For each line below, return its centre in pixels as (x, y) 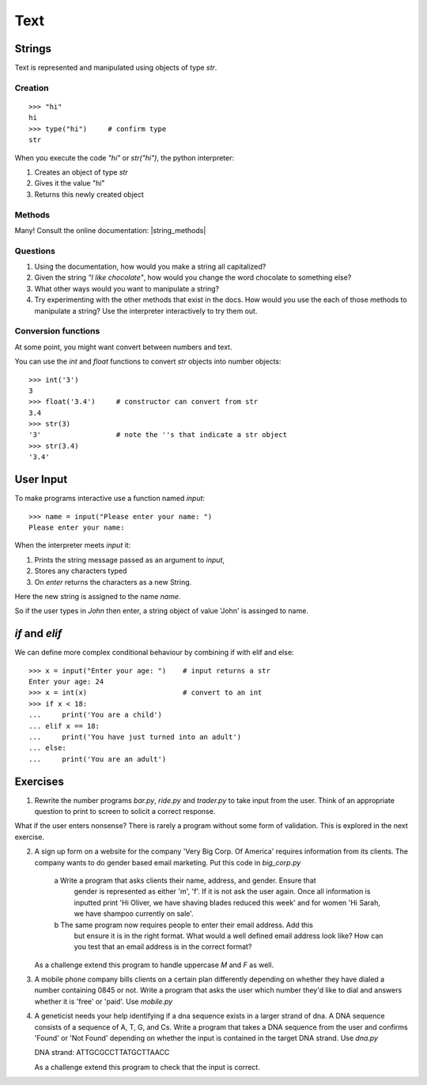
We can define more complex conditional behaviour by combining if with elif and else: (154, 653)
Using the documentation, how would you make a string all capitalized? (150, 267)
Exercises (40, 781)
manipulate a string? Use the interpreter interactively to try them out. (146, 311)
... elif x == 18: (64, 726)
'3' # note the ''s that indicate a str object (158, 435)
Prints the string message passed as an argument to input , (130, 559)
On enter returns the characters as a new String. (113, 582)
